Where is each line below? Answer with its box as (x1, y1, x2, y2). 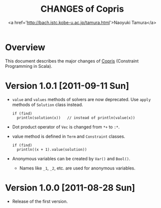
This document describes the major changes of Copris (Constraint (5, 58, 139, 64)
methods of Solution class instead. (12, 102, 83, 107)
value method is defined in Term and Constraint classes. (12, 133, 126, 139)
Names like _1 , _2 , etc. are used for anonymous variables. (19, 165, 136, 171)
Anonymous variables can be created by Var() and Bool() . (12, 155, 131, 162)
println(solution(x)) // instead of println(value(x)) (17, 115, 136, 120)
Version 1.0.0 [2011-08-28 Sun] (5, 182, 136, 193)
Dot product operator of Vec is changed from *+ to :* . (12, 124, 120, 130)
